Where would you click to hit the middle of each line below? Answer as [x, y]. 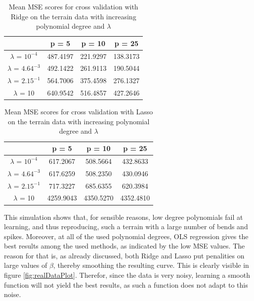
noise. [13, 294]
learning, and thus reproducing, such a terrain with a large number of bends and [126, 226]
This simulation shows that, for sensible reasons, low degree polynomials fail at [124, 217]
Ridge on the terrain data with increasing [73, 16]
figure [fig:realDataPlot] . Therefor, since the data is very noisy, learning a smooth [127, 275]
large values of [26, 265]
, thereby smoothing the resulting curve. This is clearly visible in [151, 265]
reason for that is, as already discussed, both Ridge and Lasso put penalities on [124, 255]
